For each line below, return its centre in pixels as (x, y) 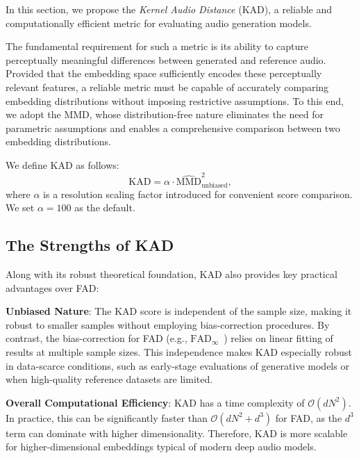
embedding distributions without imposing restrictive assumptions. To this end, (175, 100)
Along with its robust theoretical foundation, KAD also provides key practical (172, 274)
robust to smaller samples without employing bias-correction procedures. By (168, 324)
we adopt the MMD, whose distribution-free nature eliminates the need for (165, 114)
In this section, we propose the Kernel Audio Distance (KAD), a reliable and (169, 9)
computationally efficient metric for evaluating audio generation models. (159, 23)
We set (20, 207)
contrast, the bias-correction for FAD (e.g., (97, 338)
